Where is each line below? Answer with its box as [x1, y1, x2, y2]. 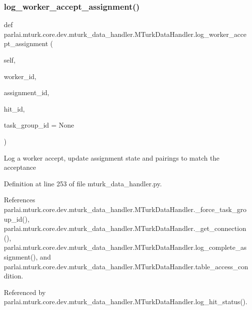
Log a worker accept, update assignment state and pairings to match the [4, 152, 220, 163]
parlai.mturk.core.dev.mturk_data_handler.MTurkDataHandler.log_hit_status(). [4, 296, 248, 307]
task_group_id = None [4, 120, 74, 130]
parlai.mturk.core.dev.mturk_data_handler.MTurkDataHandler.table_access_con [4, 261, 248, 271]
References [4, 195, 35, 205]
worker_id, [4, 71, 36, 81]
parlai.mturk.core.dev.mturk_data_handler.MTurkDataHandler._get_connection [4, 223, 246, 233]
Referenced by [4, 287, 46, 297]
